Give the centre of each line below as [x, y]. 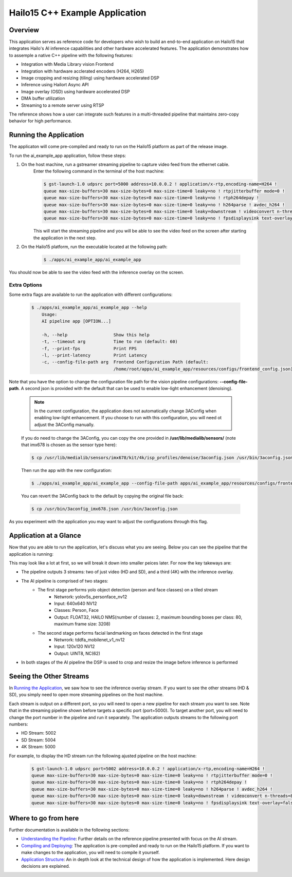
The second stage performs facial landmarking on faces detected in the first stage [120, 633]
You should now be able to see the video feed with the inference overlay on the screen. [97, 273]
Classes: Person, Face [77, 610]
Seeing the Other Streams [49, 676]
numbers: [19, 724]
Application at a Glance [45, 536]
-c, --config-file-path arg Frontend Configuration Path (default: [125, 362]
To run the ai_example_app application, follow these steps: [68, 156]
